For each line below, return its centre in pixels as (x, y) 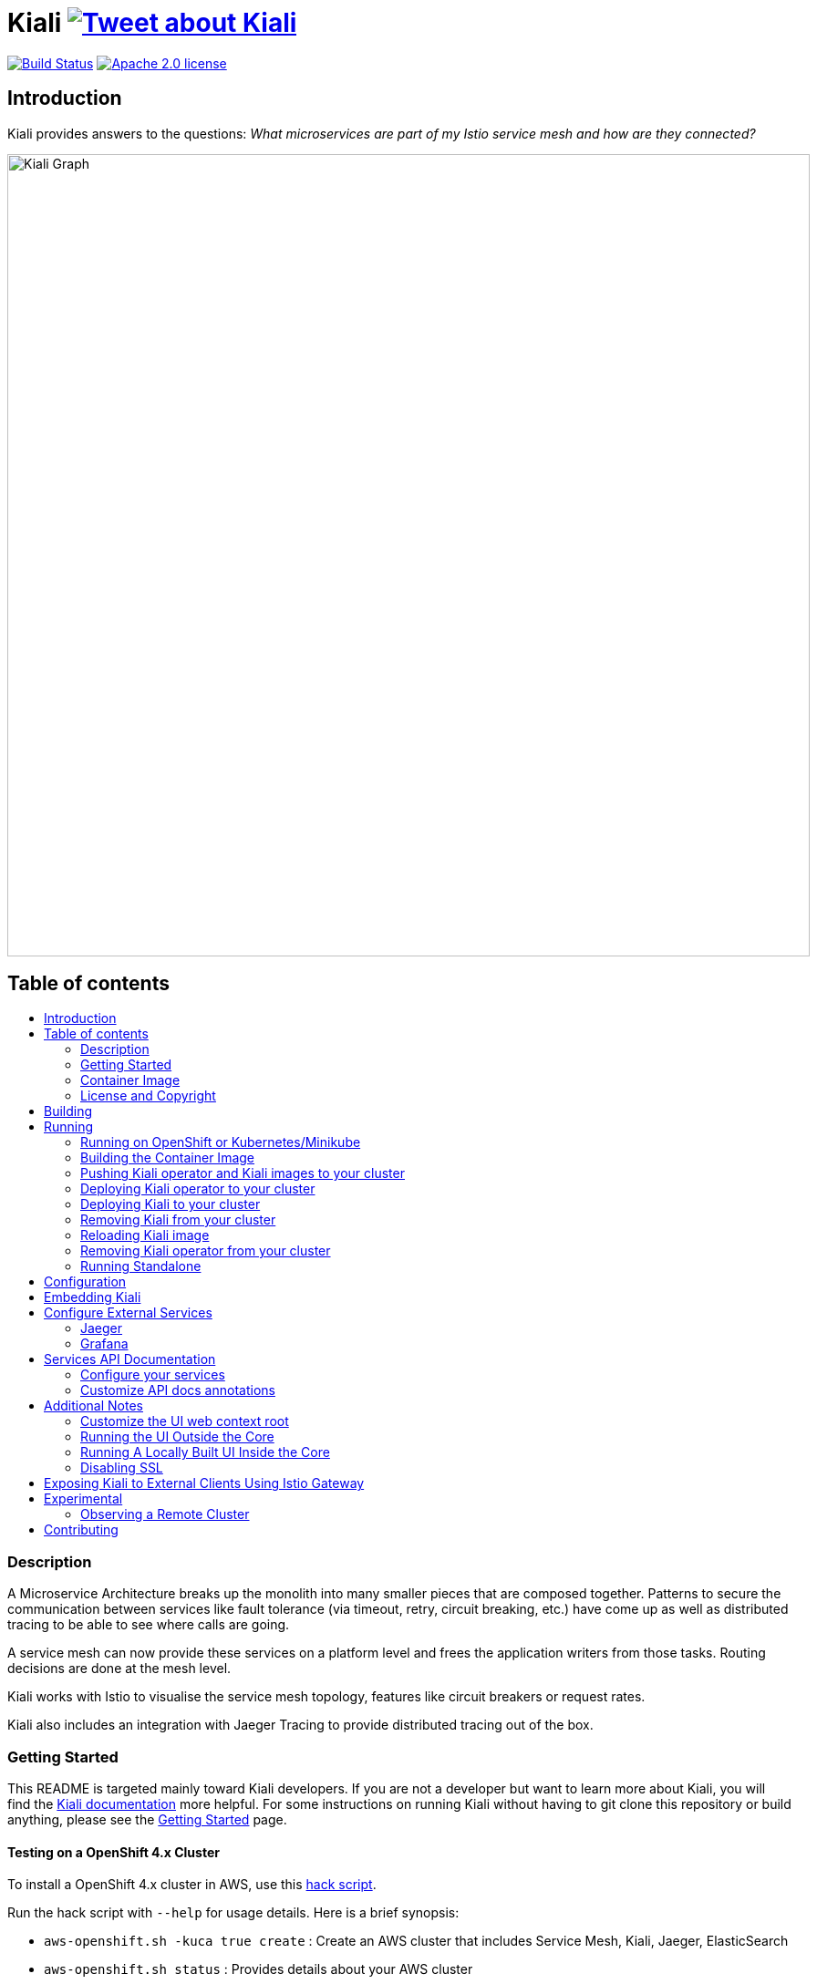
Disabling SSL (122, 1468)
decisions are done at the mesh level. (119, 1669)
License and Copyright (148, 1096)
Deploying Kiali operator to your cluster (198, 1189)
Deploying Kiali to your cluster (171, 1204)
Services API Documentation (130, 1359)
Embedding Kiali (93, 1297)
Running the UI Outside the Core (177, 1437)
